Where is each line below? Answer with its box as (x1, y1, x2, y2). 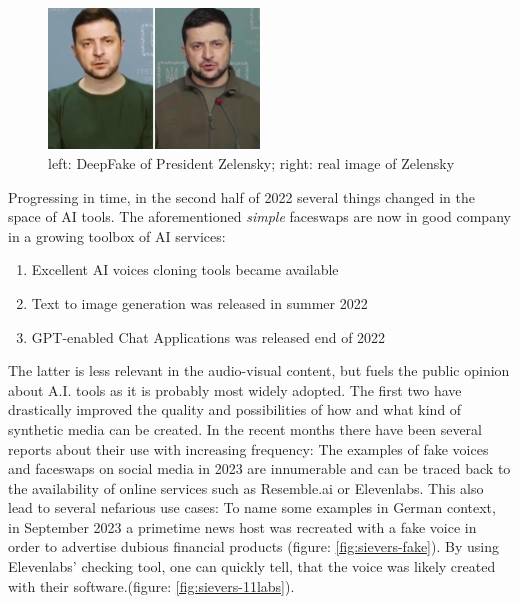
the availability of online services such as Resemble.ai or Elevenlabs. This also (8, 477, 484, 498)
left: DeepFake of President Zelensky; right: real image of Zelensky (48, 152, 455, 173)
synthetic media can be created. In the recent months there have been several (8, 418, 482, 439)
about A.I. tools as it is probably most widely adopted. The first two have (8, 379, 462, 400)
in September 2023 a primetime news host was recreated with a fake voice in (8, 516, 477, 537)
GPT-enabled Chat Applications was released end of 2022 (31, 326, 386, 347)
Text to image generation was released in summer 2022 (31, 292, 368, 313)
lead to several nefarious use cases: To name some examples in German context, (8, 497, 496, 518)
